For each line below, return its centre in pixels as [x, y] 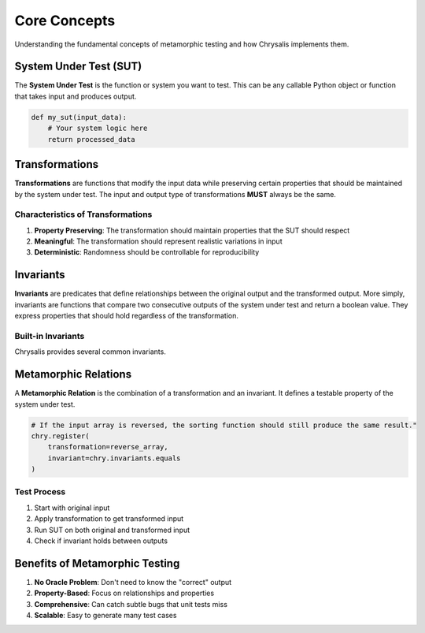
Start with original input [72, 508]
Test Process [40, 492]
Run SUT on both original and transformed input [112, 530]
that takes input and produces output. [76, 96]
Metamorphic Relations [73, 374]
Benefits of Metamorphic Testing [97, 563]
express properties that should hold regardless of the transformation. [127, 316]
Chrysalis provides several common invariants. [91, 352]
